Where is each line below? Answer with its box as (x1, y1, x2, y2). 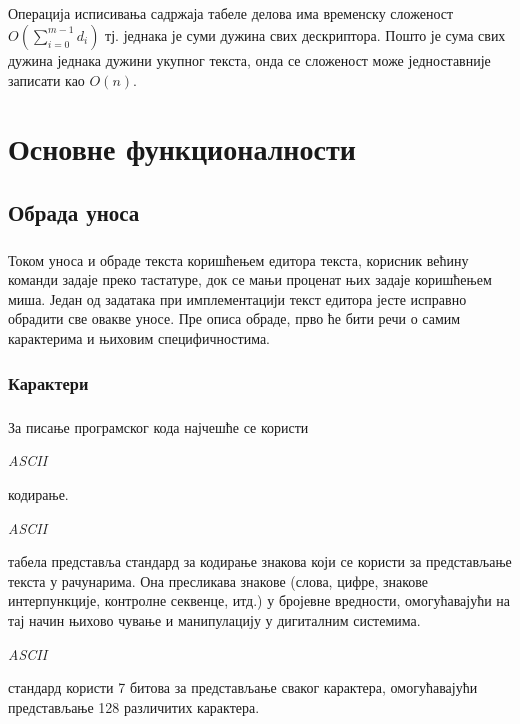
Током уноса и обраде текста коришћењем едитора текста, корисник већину (8, 249, 469, 270)
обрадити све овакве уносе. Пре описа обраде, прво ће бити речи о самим (8, 308, 461, 329)
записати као (8, 69, 85, 90)
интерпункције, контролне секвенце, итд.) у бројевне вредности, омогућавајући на (8, 590, 511, 611)
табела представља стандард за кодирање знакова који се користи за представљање (8, 551, 512, 572)
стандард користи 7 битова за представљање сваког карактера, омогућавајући (8, 677, 478, 698)
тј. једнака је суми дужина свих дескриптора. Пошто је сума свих (105, 24, 506, 45)
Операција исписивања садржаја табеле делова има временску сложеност (8, 3, 454, 24)
